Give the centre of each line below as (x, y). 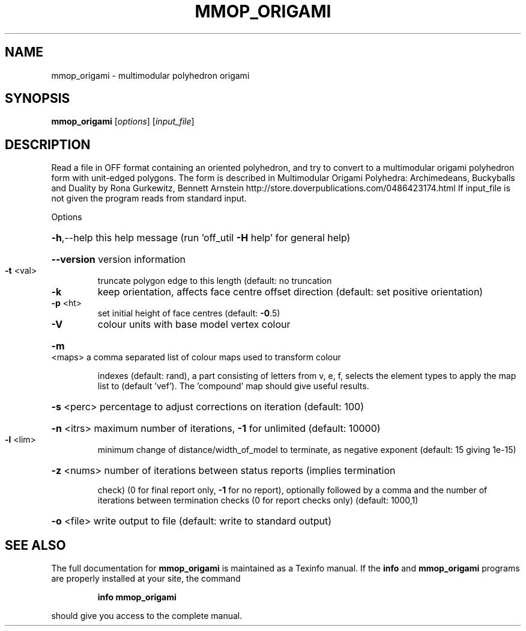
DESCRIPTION (48, 144)
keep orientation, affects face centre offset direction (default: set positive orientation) (290, 292)
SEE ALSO (35, 545)
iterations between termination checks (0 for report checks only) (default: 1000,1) (258, 500)
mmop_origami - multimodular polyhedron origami (150, 75)
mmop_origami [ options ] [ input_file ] (123, 122)
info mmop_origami (137, 597)
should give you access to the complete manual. (147, 616)
